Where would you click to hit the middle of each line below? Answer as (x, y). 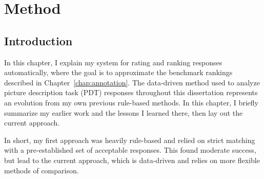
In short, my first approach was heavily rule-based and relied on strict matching (130, 140)
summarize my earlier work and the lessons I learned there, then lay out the (124, 112)
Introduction (38, 40)
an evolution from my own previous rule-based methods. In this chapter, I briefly (131, 102)
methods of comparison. (42, 170)
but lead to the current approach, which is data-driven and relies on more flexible (132, 160)
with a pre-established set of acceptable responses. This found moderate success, (130, 150)
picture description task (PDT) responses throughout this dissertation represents (131, 92)
